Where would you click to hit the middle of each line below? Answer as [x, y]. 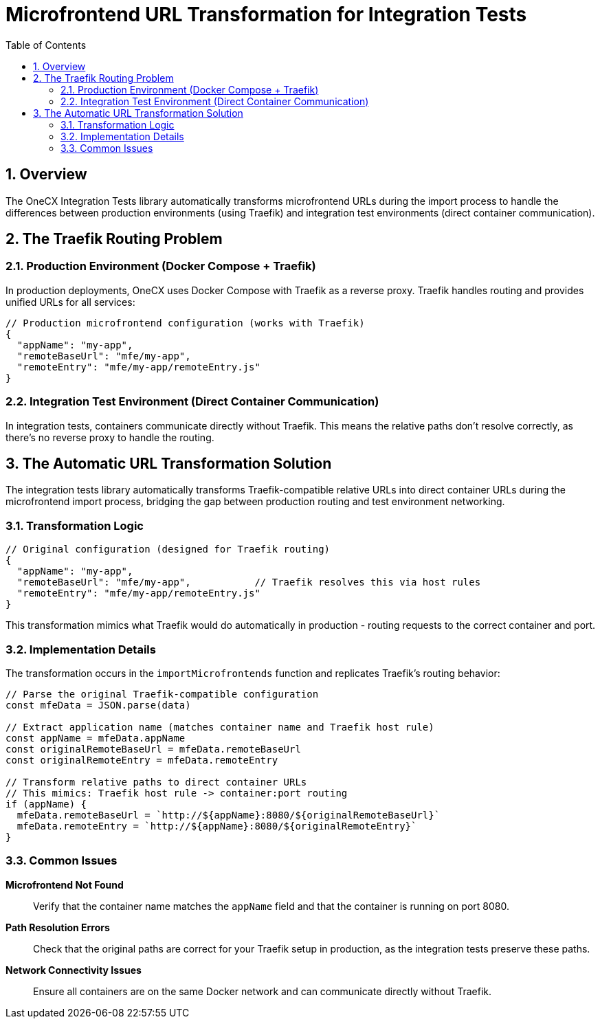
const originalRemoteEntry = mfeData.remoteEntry [142, 760]
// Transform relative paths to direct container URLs [156, 782]
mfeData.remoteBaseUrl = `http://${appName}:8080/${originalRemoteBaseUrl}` [229, 815]
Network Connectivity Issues [74, 970]
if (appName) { [46, 804]
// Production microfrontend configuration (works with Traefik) [185, 323]
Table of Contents [46, 45]
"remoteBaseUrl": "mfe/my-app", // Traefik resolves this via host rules [249, 582]
